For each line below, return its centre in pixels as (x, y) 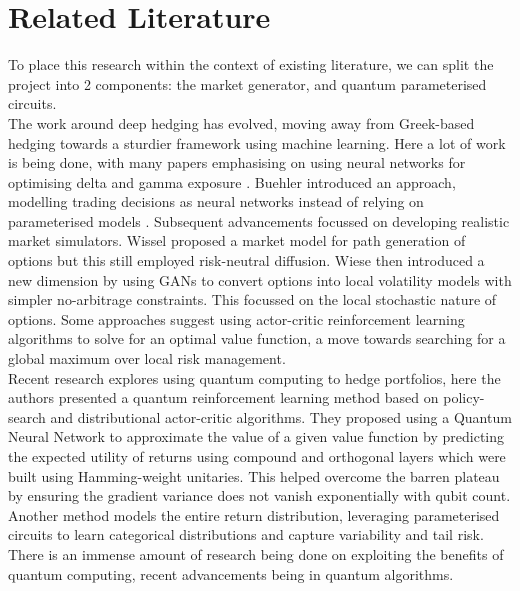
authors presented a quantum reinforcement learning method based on (223, 397)
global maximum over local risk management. (147, 358)
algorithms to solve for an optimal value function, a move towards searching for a (257, 338)
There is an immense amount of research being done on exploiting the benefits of (256, 553)
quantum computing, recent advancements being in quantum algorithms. (231, 573)
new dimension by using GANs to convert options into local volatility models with (260, 279)
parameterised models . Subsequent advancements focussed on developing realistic (259, 220)
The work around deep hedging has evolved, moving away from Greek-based (241, 122)
